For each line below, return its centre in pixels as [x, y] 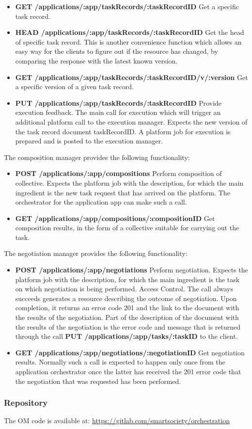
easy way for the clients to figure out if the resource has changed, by [117, 51]
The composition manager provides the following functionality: [97, 157]
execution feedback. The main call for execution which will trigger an [118, 112]
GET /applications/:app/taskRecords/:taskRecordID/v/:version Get [132, 77]
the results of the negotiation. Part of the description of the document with [127, 317]
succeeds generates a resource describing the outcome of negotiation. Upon [126, 298]
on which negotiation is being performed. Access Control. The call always [124, 289]
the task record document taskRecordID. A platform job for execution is [123, 131]
